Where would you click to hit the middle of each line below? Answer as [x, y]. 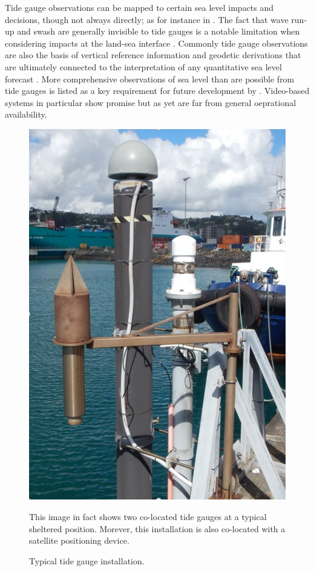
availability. [26, 114]
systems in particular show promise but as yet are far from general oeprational [151, 102]
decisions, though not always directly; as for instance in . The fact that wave [147, 19]
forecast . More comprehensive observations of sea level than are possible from [150, 78]
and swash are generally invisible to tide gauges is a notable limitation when [159, 31]
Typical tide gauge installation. [87, 560]
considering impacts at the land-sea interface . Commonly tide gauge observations [156, 43]
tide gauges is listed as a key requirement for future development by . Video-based [157, 91]
